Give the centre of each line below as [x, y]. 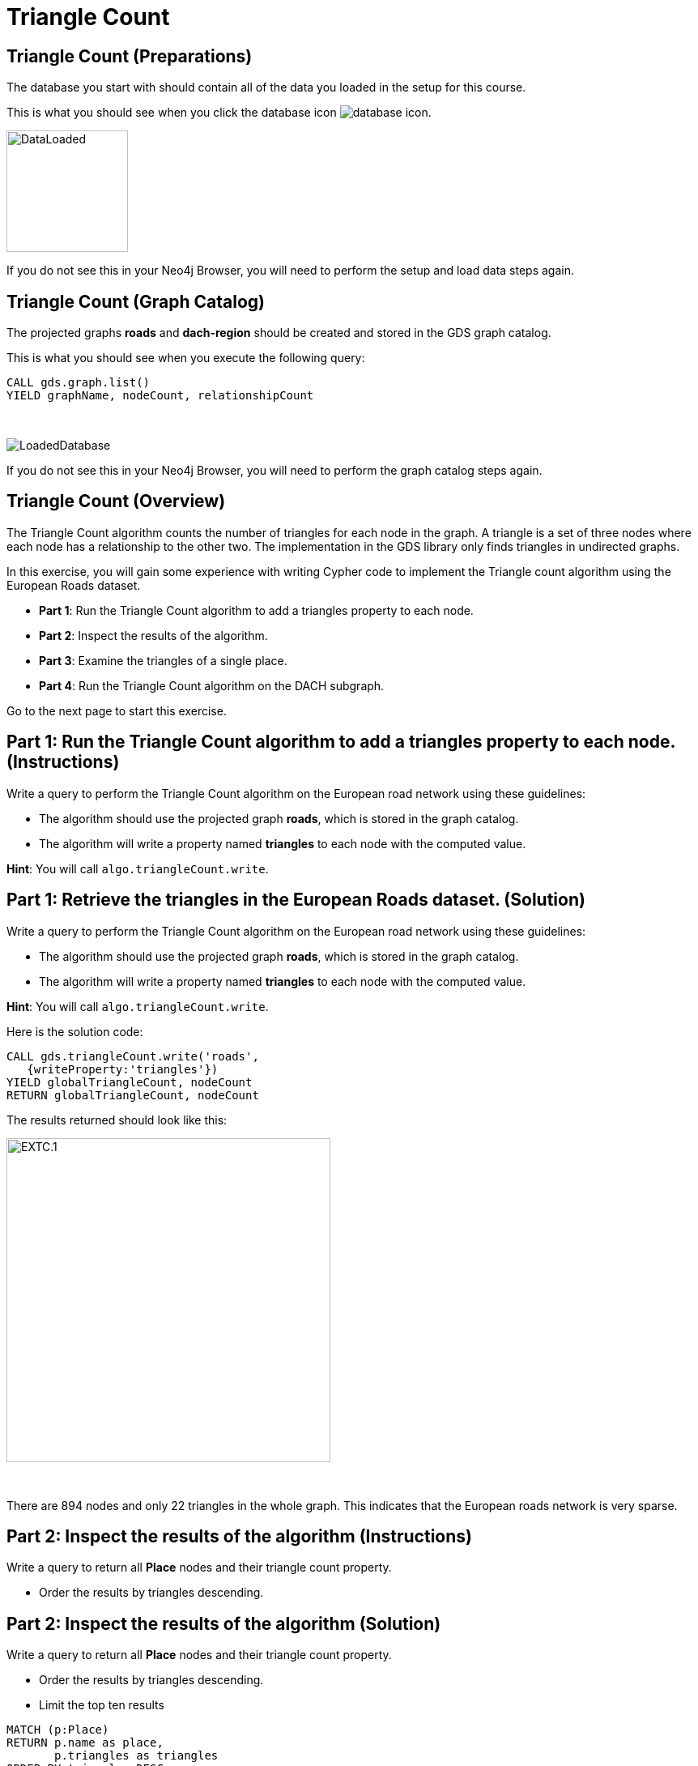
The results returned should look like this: [117, 1120]
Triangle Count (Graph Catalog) [136, 301]
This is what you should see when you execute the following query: [186, 358]
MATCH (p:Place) [58, 1730]
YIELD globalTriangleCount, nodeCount [130, 1082]
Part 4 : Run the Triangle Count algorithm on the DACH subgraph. [212, 685]
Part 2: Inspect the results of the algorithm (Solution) [224, 1623]
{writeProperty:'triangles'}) [123, 1069]
